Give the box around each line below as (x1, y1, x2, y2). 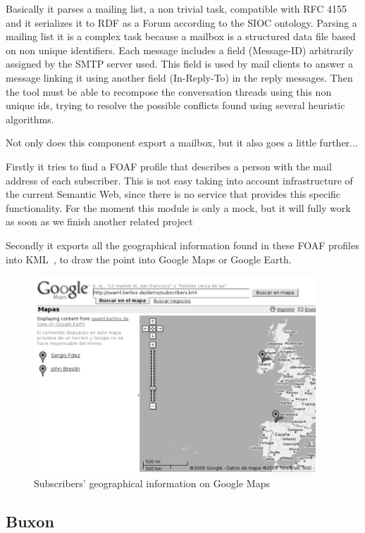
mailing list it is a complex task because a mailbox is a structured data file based (6, 29, 356, 44)
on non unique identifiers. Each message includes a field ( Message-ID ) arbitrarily (6, 42, 354, 57)
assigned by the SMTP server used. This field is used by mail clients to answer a (6, 56, 353, 71)
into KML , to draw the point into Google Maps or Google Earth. (6, 251, 292, 266)
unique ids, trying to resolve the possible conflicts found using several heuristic (6, 98, 345, 113)
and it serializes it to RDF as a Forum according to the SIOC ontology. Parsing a (6, 15, 357, 30)
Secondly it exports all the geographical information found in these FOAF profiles (6, 237, 359, 252)
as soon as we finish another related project (6, 214, 193, 229)
